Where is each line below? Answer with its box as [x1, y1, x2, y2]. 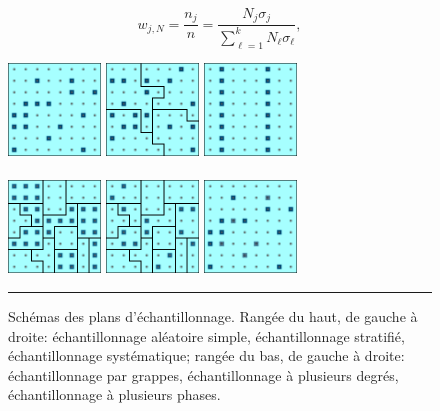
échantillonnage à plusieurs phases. [8, 384, 221, 405]
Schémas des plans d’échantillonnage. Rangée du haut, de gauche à [8, 305, 418, 326]
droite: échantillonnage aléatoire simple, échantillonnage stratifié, [8, 325, 405, 346]
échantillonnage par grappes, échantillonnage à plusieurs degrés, [8, 364, 399, 385]
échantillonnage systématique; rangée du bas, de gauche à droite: [8, 345, 405, 366]
